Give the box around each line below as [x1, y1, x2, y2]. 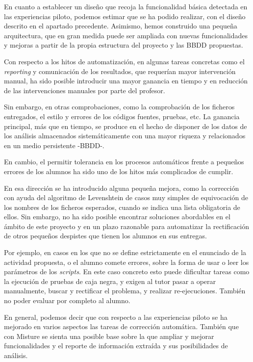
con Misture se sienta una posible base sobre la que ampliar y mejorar [4, 331, 214, 341]
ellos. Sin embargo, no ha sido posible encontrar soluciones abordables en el [4, 211, 230, 222]
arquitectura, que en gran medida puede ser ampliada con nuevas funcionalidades [4, 30, 248, 40]
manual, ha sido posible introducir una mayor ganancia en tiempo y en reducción [4, 76, 248, 86]
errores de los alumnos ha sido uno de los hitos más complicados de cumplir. [4, 166, 233, 176]
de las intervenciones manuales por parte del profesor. [4, 85, 165, 95]
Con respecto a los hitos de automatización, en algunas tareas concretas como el [4, 56, 245, 66]
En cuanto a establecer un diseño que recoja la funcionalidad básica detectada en [4, 1, 248, 11]
